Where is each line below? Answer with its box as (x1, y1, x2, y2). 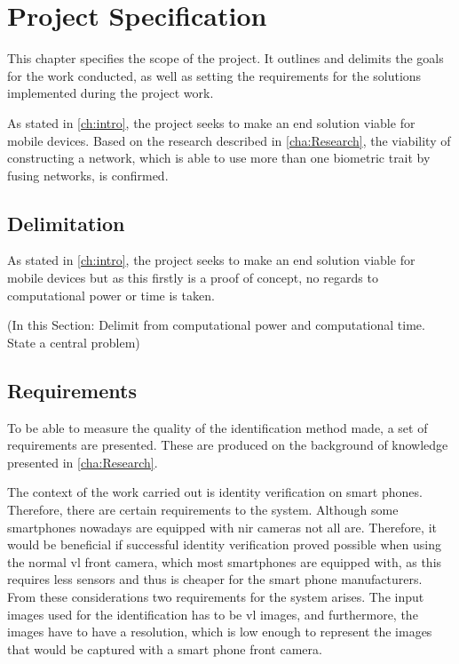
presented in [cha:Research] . (7, 452, 158, 471)
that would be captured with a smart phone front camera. (7, 639, 322, 658)
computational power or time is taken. (7, 285, 215, 304)
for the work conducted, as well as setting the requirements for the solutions (7, 66, 422, 84)
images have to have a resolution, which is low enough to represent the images (7, 622, 432, 641)
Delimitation (7, 209, 125, 236)
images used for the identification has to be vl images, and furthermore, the (7, 604, 418, 623)
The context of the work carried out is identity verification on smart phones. (7, 483, 423, 501)
